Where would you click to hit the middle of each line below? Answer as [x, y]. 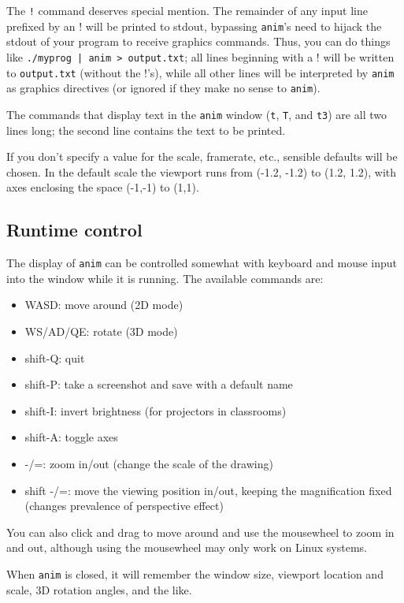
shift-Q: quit [55, 357]
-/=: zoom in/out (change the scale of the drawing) [149, 463]
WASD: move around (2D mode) [104, 305]
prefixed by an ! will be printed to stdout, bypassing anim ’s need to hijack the [194, 26]
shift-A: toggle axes [71, 437]
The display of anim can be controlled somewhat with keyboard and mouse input [202, 263]
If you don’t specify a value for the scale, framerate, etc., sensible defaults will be [202, 156]
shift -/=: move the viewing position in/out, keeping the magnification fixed [208, 490]
